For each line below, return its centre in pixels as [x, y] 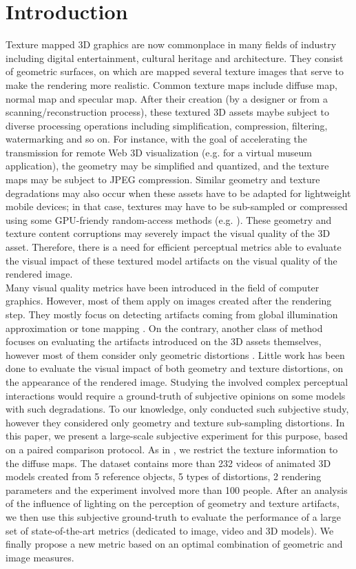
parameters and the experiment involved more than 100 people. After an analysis [177, 489]
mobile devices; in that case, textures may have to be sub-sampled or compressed [177, 206]
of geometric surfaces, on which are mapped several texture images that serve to [175, 71]
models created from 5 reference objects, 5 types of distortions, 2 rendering [164, 476]
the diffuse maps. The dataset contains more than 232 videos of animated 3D [168, 463]
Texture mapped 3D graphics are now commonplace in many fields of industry [171, 44]
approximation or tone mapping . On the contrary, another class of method [164, 328]
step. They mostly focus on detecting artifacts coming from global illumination [172, 314]
